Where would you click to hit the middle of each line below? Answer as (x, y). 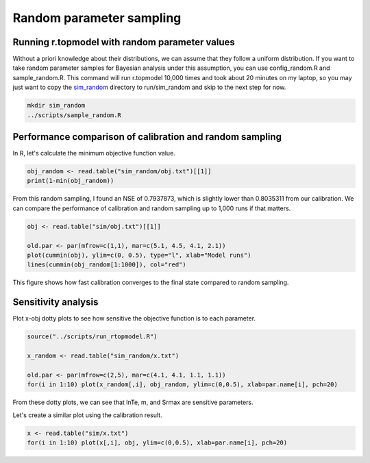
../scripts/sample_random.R (74, 115)
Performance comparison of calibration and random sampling (147, 137)
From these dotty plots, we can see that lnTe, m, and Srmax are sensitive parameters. (133, 402)
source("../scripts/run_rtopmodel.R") (92, 337)
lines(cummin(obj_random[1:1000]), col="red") (107, 265)
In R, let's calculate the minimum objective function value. (94, 153)
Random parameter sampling (97, 18)
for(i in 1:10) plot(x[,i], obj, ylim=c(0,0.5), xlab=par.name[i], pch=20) (157, 442)
